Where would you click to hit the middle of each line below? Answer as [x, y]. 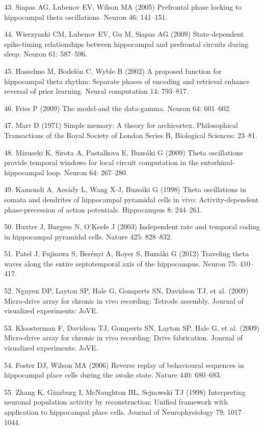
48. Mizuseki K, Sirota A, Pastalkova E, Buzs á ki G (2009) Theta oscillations [124, 152]
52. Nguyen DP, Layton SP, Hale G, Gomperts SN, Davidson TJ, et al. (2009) [126, 291]
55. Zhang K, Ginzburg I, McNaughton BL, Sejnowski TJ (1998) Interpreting [125, 392]
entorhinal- [218, 162]
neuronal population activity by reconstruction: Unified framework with [116, 402]
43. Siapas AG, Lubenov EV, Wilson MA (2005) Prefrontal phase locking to [123, 7]
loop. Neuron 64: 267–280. [87, 172]
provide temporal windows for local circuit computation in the [101, 162]
